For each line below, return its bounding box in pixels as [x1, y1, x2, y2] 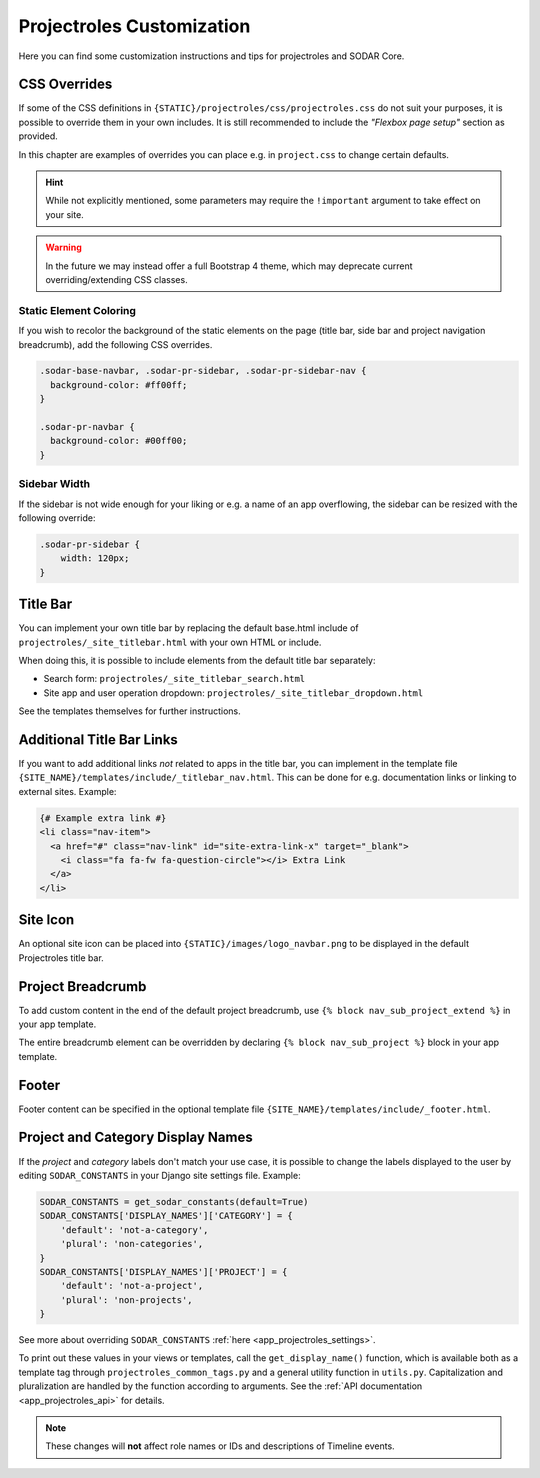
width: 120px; [60, 553, 130, 564]
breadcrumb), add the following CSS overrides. [18, 338, 213, 350]
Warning [45, 241, 82, 254]
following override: [18, 511, 96, 524]
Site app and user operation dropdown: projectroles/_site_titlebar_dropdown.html [43, 686, 424, 699]
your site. [45, 208, 84, 220]
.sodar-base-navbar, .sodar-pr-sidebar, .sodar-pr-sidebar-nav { [39, 365, 367, 377]
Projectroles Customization [18, 15, 251, 37]
